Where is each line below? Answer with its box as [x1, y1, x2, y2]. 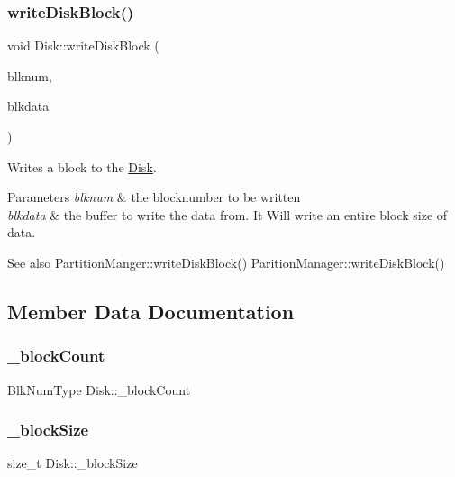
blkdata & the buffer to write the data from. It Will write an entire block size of [7, 205, 448, 224]
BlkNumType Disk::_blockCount [7, 380, 191, 399]
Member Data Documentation [7, 297, 295, 325]
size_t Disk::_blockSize [7, 454, 138, 472]
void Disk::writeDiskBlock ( [7, 36, 159, 55]
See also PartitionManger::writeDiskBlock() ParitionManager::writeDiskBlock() [7, 252, 445, 271]
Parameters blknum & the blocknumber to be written [7, 188, 301, 206]
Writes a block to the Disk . [7, 157, 157, 176]
